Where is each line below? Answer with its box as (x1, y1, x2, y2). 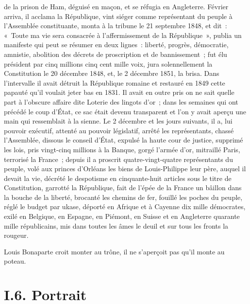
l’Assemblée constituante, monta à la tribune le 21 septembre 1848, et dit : (4, 20, 227, 31)
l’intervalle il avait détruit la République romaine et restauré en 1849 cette (4, 77, 225, 88)
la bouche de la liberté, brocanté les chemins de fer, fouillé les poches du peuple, (4, 192, 243, 202)
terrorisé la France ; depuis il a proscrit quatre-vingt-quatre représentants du (4, 154, 233, 164)
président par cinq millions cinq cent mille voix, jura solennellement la (4, 58, 213, 69)
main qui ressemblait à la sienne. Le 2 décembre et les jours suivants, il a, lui (4, 116, 233, 126)
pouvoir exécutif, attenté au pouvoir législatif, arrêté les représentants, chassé (4, 125, 234, 135)
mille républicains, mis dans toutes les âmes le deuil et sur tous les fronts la (4, 220, 229, 231)
